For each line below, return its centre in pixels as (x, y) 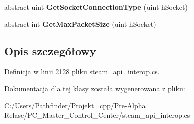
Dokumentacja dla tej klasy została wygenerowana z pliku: (95, 88)
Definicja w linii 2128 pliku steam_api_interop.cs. (82, 72)
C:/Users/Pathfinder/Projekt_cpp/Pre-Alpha (75, 105)
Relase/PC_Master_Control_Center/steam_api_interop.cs (97, 115)
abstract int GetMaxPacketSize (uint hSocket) (80, 23)
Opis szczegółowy (50, 50)
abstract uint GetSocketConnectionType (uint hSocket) (96, 7)
